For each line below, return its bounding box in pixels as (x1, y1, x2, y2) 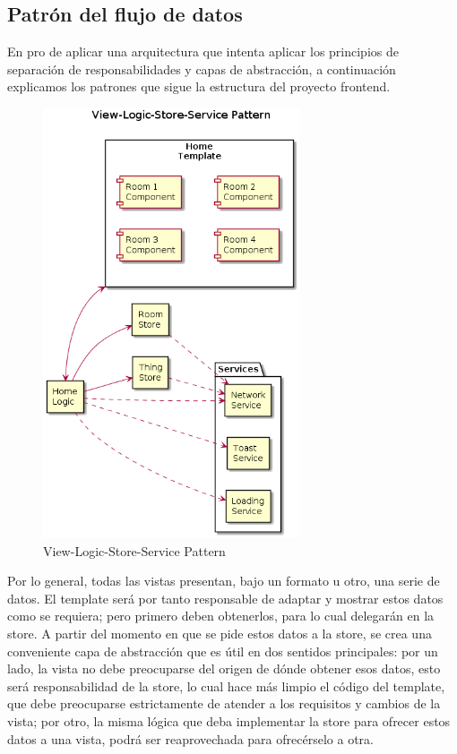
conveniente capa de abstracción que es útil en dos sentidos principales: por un (7, 641, 438, 660)
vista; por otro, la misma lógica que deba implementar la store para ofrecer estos (7, 711, 451, 730)
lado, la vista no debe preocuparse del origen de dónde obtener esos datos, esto (7, 659, 441, 678)
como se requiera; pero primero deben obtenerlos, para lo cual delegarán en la (7, 606, 435, 625)
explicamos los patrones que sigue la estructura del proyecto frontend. (7, 77, 391, 96)
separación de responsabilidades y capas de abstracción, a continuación (7, 59, 396, 78)
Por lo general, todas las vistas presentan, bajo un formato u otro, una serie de (7, 571, 440, 590)
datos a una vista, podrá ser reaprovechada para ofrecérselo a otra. (7, 729, 374, 748)
